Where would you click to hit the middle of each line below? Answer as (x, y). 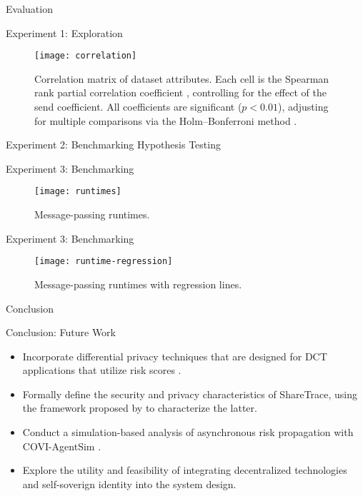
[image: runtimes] (78, 192)
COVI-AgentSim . (62, 446)
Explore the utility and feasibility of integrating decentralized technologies (185, 470)
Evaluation (29, 9)
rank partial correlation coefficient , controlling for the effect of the (180, 92)
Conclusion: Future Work (61, 332)
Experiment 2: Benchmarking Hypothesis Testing (113, 145)
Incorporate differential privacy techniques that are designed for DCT (175, 356)
